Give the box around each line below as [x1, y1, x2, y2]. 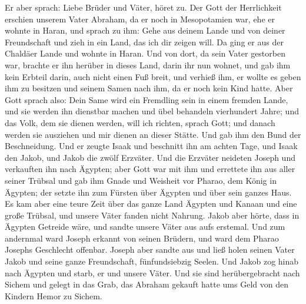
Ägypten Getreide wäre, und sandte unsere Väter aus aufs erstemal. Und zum [5, 220, 285, 233]
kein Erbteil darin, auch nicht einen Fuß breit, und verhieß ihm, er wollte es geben [5, 70, 301, 82]
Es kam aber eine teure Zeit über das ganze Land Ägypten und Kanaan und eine [5, 197, 297, 210]
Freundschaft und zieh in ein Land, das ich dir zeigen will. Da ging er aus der [5, 35, 284, 48]
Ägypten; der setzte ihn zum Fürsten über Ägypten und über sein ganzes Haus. [5, 186, 292, 198]
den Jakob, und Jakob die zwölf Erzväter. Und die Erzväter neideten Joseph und [5, 151, 295, 163]
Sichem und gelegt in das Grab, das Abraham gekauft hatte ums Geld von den [5, 278, 288, 290]
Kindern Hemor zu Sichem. [5, 289, 102, 302]
